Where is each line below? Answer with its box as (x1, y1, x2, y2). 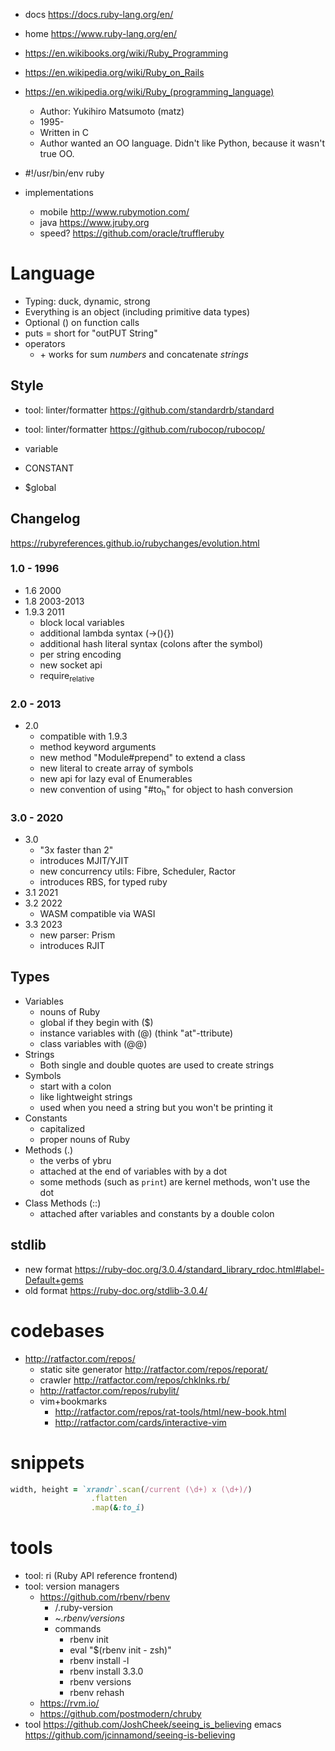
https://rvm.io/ (39, 1697, 100, 1709)
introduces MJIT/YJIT (39, 855, 130, 867)
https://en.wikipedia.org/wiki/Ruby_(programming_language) (24, 86, 275, 98)
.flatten (90, 1494, 128, 1504)
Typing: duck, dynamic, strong (24, 295, 151, 307)
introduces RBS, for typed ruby (39, 876, 168, 888)
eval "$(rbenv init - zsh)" (69, 1644, 172, 1656)
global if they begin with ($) (39, 1016, 154, 1028)
